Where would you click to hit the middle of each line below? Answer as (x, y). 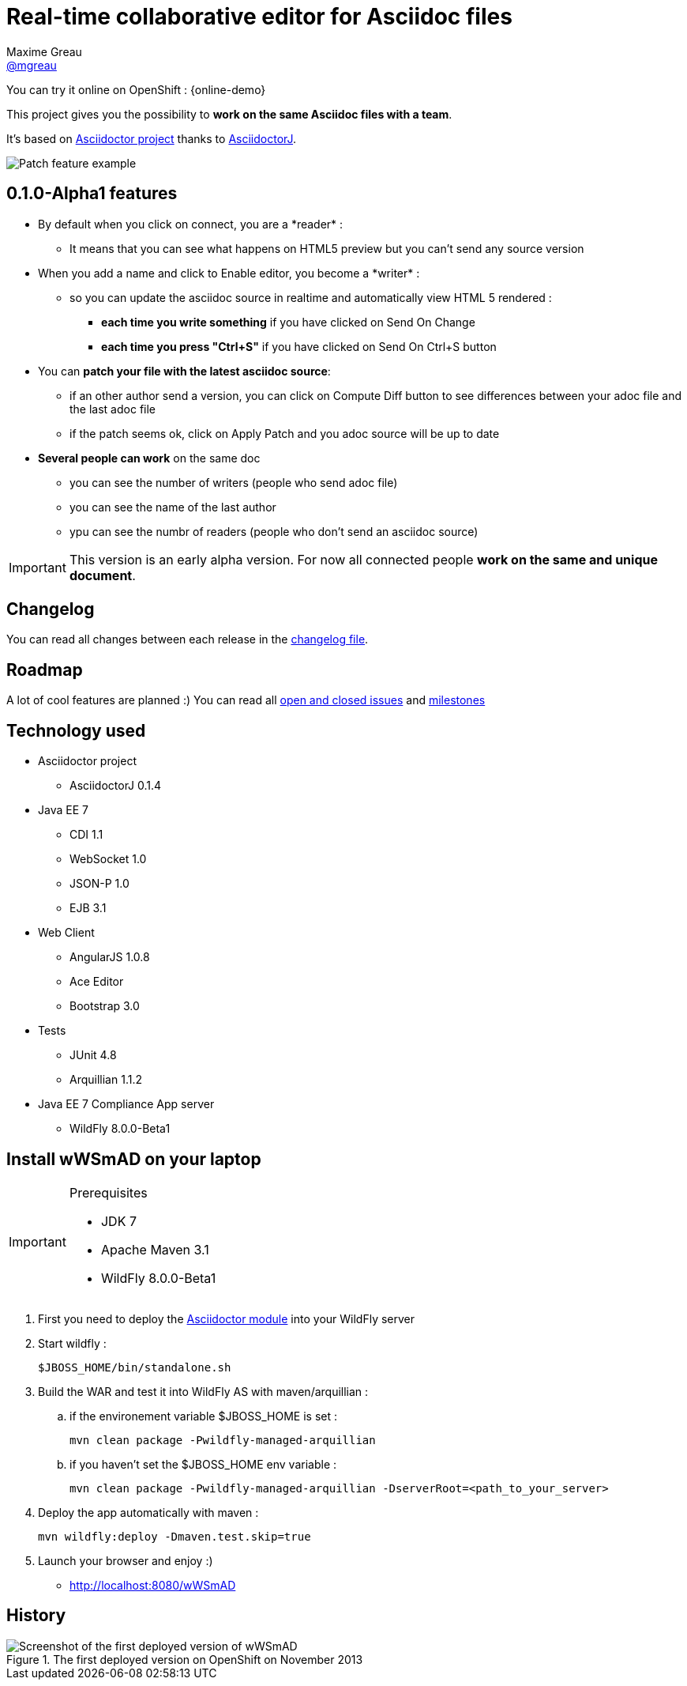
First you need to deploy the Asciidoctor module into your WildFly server (227, 1318)
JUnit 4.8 (93, 1055)
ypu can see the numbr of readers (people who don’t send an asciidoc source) (274, 531)
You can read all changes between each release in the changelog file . (188, 639)
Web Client (66, 933)
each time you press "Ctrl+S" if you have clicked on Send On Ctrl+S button (299, 346)
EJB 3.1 (88, 908)
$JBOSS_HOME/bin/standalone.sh (135, 1367)
